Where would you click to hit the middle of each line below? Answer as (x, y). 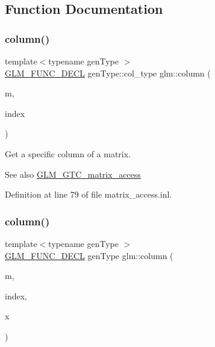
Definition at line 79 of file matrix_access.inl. (89, 194)
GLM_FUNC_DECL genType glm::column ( (89, 255)
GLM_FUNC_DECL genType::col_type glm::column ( (108, 73)
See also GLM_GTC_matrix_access (73, 174)
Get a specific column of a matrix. (68, 153)
